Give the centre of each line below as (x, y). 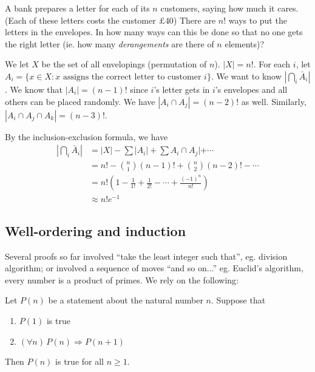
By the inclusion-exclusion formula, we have (86, 136)
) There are (195, 20)
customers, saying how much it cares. (229, 8)
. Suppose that (238, 300)
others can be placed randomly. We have (80, 101)
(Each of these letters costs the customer (80, 20)
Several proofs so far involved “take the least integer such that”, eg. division (146, 256)
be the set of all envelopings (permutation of (124, 64)
